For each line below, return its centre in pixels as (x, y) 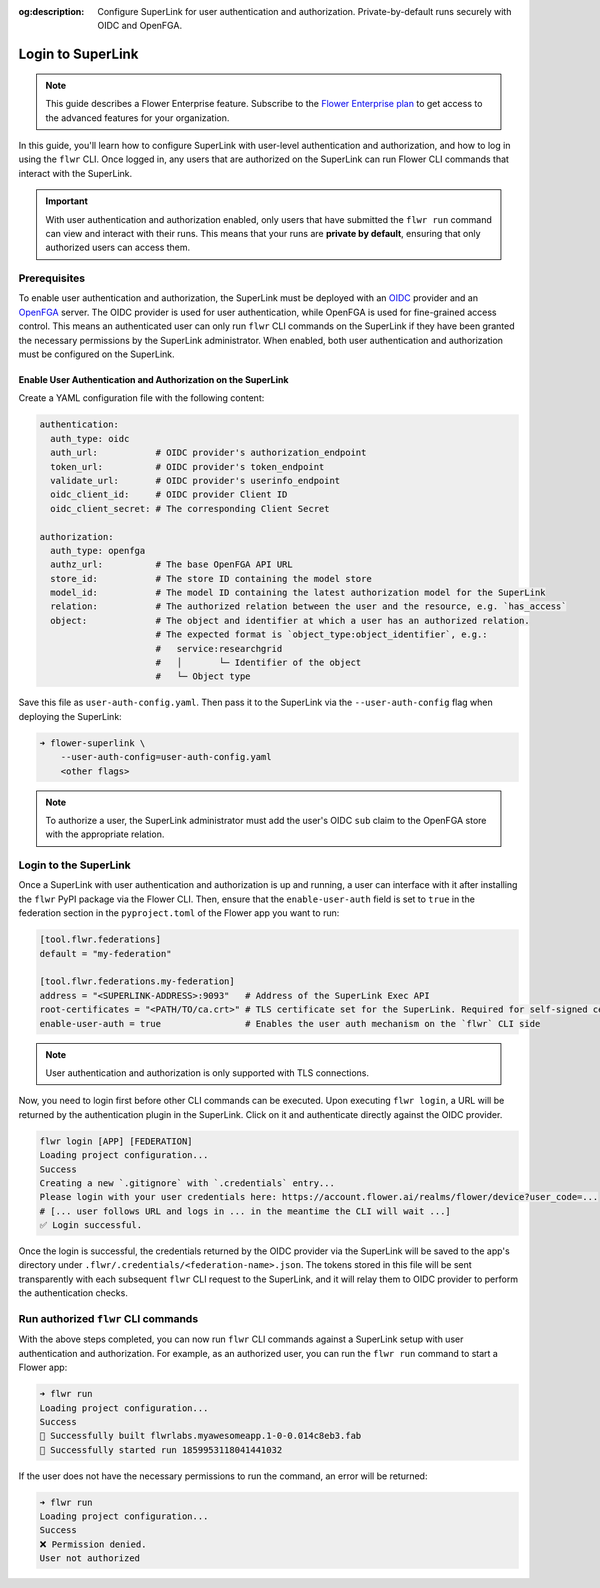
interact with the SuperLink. (75, 173)
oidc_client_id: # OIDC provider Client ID (169, 494)
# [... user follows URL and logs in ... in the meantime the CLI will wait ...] (245, 1211)
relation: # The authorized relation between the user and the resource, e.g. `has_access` (308, 606)
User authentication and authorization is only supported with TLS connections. (207, 1072)
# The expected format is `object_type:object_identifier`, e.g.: (322, 634)
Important (67, 201)
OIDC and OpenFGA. (140, 26)
